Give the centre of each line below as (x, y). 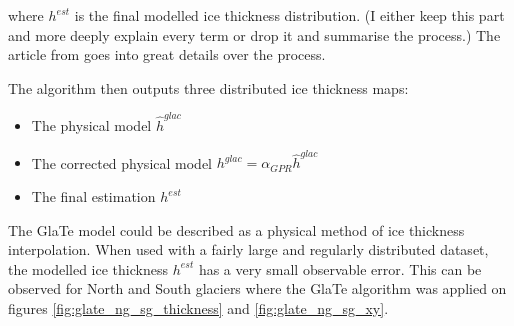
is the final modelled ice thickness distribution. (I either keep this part (289, 15)
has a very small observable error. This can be (340, 268)
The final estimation (93, 196)
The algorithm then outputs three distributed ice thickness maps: (208, 87)
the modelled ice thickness (88, 268)
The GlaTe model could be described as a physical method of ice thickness (236, 229)
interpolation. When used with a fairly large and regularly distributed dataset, (248, 249)
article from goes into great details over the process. (167, 54)
